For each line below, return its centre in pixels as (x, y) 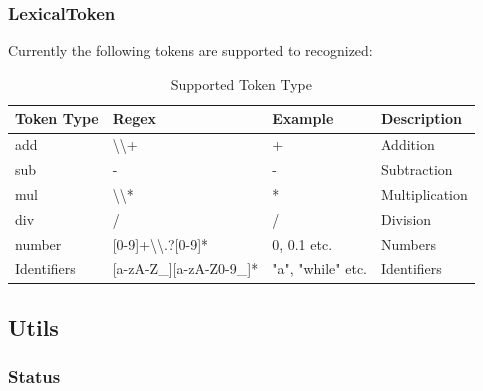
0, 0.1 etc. (302, 243)
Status (34, 376)
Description (422, 118)
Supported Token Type (241, 83)
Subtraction (417, 169)
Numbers (408, 243)
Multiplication (424, 193)
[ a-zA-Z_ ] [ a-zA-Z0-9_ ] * (185, 268)
